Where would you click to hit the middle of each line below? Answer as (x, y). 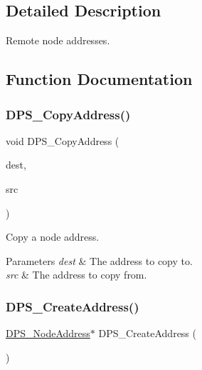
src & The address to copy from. (76, 275)
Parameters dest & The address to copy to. (99, 260)
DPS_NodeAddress (48, 333)
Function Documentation (99, 79)
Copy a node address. (53, 237)
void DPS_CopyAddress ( (63, 140)
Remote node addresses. (58, 40)
